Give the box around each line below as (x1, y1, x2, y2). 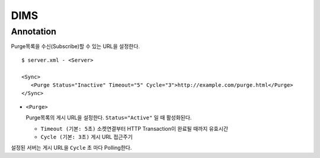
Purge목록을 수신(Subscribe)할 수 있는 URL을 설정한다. (11, 43, 140, 50)
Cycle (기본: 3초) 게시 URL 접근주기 (40, 133, 133, 140)
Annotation (11, 26, 56, 37)
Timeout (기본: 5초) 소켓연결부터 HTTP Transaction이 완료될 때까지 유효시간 (40, 125, 228, 132)
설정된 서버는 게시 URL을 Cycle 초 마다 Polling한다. (11, 144, 132, 151)
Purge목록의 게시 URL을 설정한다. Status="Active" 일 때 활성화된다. (25, 114, 192, 121)
